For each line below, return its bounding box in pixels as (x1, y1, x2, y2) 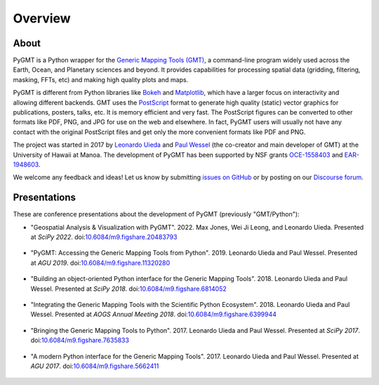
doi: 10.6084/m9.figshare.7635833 (30, 336, 130, 344)
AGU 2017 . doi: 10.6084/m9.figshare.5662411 (30, 362, 159, 370)
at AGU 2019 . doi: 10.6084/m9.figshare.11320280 (30, 259, 171, 267)
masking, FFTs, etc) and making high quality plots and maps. (13, 75, 189, 84)
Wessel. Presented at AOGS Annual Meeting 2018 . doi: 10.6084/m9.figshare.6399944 (30, 310, 277, 319)
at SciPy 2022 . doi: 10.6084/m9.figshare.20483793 (30, 233, 178, 242)
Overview (13, 11, 71, 26)
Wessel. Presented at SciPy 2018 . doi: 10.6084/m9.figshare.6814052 (30, 285, 227, 293)
